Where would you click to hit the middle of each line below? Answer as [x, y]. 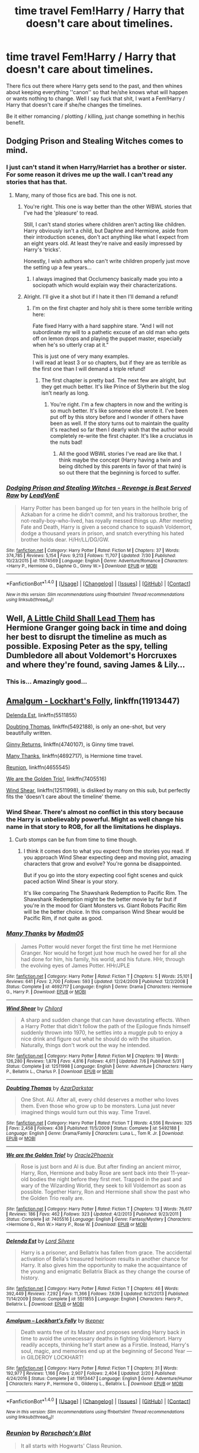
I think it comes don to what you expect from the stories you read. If [106, 851]
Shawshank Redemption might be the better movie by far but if [100, 900]
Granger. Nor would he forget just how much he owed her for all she [104, 953]
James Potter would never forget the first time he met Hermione [99, 946]
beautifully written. [29, 733]
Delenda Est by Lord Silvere [41, 1241]
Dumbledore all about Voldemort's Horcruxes [92, 656]
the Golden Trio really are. [52, 1198]
